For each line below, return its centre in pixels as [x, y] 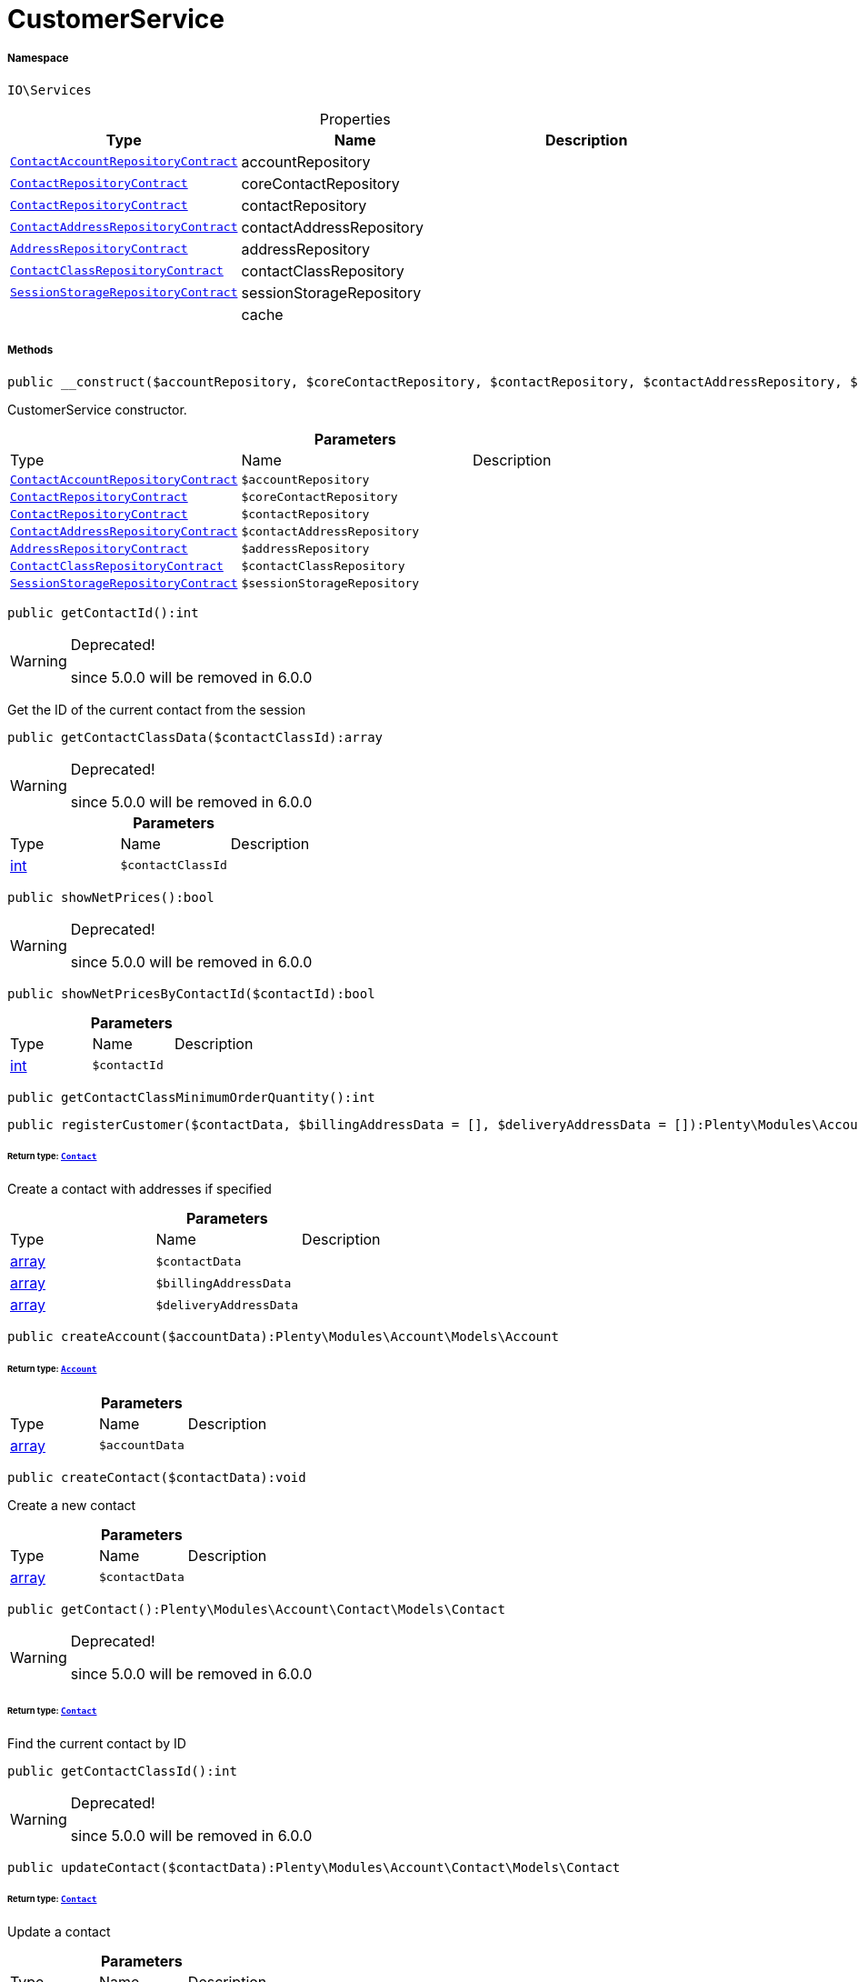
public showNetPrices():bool [111, 897]
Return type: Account [52, 1369]
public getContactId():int [103, 612]
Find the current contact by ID [97, 1743]
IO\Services [50, 90]
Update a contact [59, 1932]
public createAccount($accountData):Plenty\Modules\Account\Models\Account [283, 1337]
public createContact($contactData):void [157, 1477]
